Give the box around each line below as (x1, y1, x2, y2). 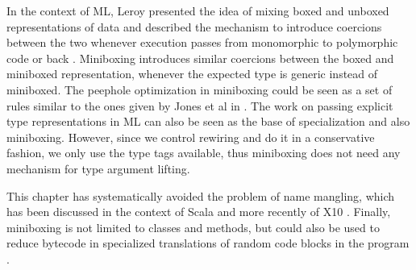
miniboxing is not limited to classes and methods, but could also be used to (6, 218, 380, 235)
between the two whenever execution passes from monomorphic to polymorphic (6, 34, 398, 51)
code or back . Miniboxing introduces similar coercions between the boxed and (6, 49, 394, 66)
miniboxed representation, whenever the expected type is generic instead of (6, 65, 378, 82)
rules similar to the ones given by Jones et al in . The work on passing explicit (6, 97, 393, 114)
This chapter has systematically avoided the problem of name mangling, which (6, 187, 395, 204)
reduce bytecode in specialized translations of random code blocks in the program (6, 235, 410, 251)
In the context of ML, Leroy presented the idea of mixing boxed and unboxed (6, 2, 389, 19)
